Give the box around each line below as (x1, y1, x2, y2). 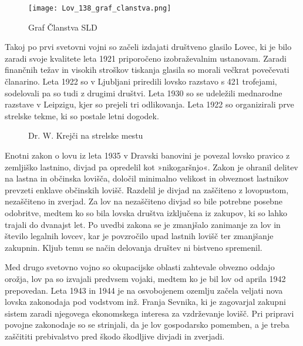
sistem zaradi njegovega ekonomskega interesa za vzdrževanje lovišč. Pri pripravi (5, 307, 294, 319)
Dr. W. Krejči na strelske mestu (28, 129, 143, 142)
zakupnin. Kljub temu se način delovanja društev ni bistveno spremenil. (5, 241, 262, 253)
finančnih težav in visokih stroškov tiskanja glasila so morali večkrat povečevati (5, 63, 289, 76)
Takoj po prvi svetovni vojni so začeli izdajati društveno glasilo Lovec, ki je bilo (5, 41, 292, 53)
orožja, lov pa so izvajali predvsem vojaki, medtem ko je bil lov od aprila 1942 (5, 272, 286, 284)
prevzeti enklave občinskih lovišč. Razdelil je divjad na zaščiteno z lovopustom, (5, 183, 289, 196)
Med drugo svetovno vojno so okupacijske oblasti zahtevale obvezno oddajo (5, 261, 275, 273)
